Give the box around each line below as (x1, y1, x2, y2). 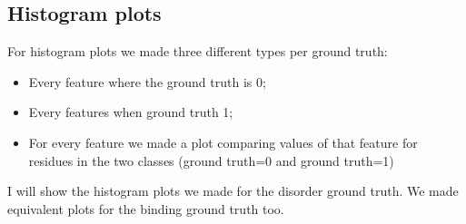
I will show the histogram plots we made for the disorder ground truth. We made (7, 181, 459, 200)
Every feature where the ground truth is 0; (28, 72, 266, 91)
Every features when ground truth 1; (28, 102, 233, 122)
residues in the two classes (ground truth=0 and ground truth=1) (28, 151, 394, 170)
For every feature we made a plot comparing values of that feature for (28, 132, 418, 151)
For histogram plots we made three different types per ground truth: (7, 42, 388, 61)
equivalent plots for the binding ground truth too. (7, 199, 284, 218)
